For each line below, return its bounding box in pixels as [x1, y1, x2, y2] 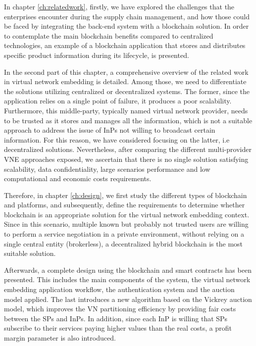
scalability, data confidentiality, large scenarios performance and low [4, 163, 210, 174]
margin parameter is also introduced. [4, 333, 116, 343]
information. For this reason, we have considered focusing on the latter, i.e [4, 134, 230, 145]
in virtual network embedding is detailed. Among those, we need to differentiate [4, 76, 247, 87]
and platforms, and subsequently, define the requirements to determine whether [4, 199, 245, 210]
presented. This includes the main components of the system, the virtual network [4, 274, 251, 285]
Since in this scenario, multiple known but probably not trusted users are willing [4, 219, 249, 229]
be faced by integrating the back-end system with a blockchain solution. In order [4, 21, 249, 31]
